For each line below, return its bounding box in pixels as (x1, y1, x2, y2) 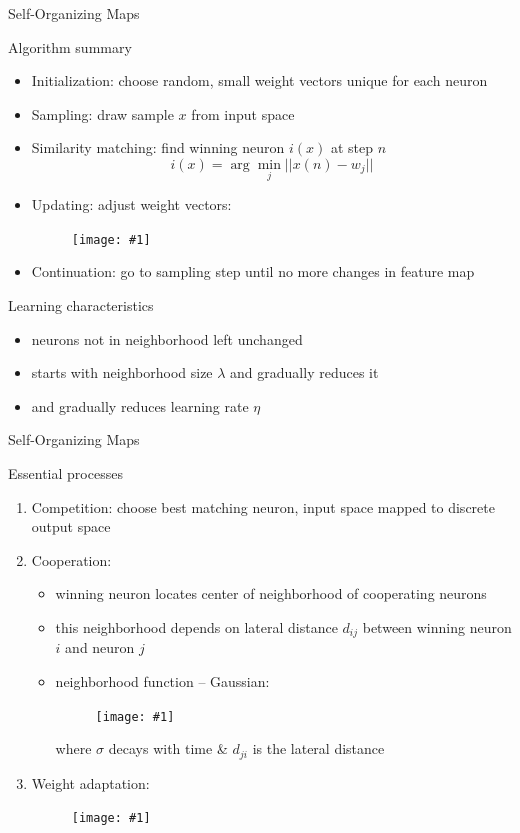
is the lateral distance (252, 738, 385, 759)
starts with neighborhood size (31, 362, 213, 383)
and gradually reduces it (230, 362, 379, 383)
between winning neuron (362, 616, 512, 637)
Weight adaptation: (31, 772, 150, 793)
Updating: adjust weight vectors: (31, 194, 232, 215)
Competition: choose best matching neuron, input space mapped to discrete (31, 496, 495, 517)
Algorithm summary (8, 36, 132, 57)
